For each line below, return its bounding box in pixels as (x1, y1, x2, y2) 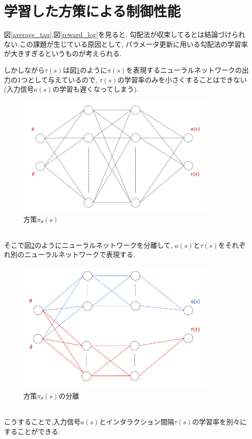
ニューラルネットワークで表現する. (24, 249, 135, 259)
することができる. (4, 426, 60, 436)
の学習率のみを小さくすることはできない (117, 74, 247, 84)
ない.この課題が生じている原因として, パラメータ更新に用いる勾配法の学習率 (4, 39, 248, 49)
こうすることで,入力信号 (4, 417, 81, 427)
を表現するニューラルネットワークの (126, 64, 242, 75)
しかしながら (4, 64, 45, 75)
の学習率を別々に (192, 417, 247, 427)
